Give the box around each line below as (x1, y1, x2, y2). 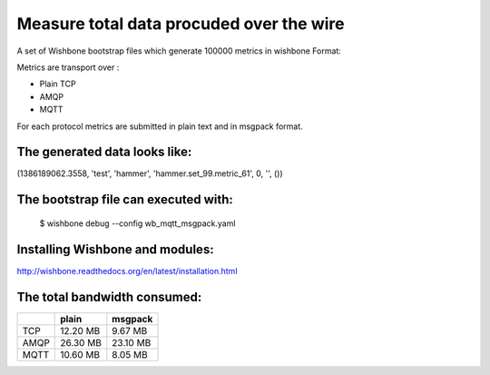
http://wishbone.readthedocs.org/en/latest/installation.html (16, 265, 238, 276)
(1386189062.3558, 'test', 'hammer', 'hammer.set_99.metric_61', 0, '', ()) (16, 168, 283, 179)
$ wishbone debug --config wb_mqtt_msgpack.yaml (39, 218, 236, 229)
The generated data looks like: (16, 144, 192, 160)
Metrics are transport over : (16, 62, 120, 73)
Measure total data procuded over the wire (16, 14, 345, 34)
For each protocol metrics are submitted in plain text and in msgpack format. (16, 121, 303, 132)
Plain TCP (39, 78, 76, 90)
